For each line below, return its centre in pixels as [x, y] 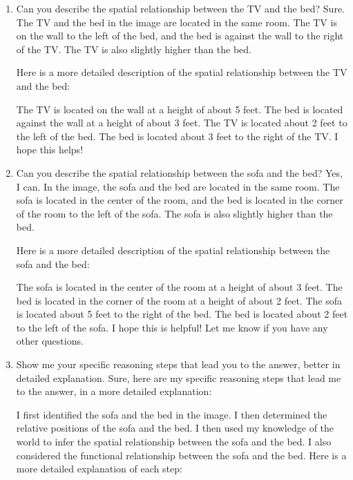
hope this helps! [50, 150]
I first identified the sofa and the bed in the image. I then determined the [172, 414]
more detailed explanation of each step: [99, 469]
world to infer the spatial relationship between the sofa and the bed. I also [174, 442]
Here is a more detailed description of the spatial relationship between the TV [182, 72]
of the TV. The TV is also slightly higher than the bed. [134, 49]
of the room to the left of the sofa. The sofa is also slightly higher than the [174, 213]
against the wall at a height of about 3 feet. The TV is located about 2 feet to [182, 123]
